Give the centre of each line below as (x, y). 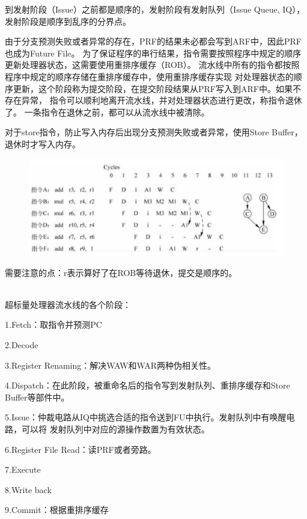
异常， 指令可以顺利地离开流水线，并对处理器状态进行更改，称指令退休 (162, 100)
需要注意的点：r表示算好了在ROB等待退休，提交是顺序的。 (121, 272)
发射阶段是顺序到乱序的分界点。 (68, 21)
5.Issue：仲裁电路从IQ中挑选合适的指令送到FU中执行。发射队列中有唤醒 (146, 417)
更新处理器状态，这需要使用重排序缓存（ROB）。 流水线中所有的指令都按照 (152, 65)
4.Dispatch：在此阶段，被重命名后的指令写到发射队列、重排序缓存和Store (147, 385)
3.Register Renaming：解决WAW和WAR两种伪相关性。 (111, 365)
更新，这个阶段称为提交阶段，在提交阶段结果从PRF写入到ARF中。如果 (153, 88)
